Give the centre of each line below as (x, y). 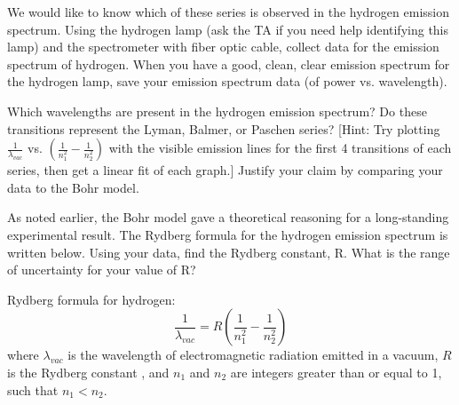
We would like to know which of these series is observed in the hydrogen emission (228, 12)
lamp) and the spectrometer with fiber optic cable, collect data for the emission (223, 47)
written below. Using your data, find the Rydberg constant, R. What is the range (229, 252)
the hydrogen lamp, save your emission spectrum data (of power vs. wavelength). (227, 81)
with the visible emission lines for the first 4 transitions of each (280, 148)
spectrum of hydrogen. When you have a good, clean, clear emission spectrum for (229, 64)
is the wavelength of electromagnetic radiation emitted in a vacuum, (253, 355)
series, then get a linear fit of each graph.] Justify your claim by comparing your (225, 170)
